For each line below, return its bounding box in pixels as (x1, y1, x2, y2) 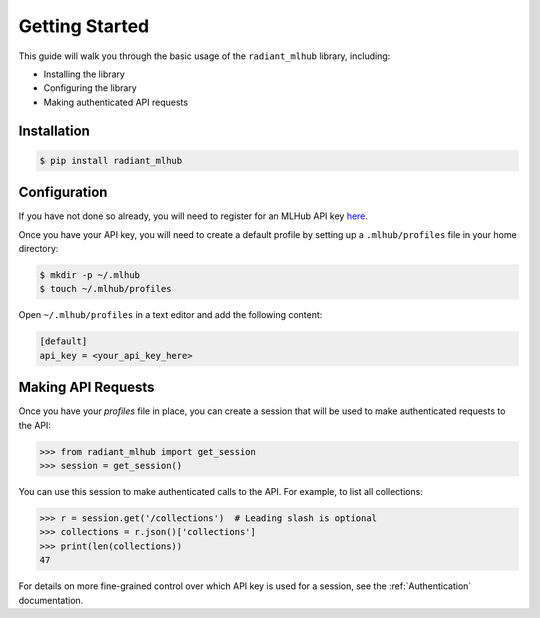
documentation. (18, 594, 84, 606)
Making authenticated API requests (43, 96, 189, 108)
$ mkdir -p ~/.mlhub (39, 269, 140, 280)
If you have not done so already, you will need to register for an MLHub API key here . (18, 210, 369, 222)
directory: (18, 243, 59, 254)
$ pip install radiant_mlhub (39, 155, 183, 166)
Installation (18, 122, 90, 139)
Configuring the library (43, 82, 137, 94)
